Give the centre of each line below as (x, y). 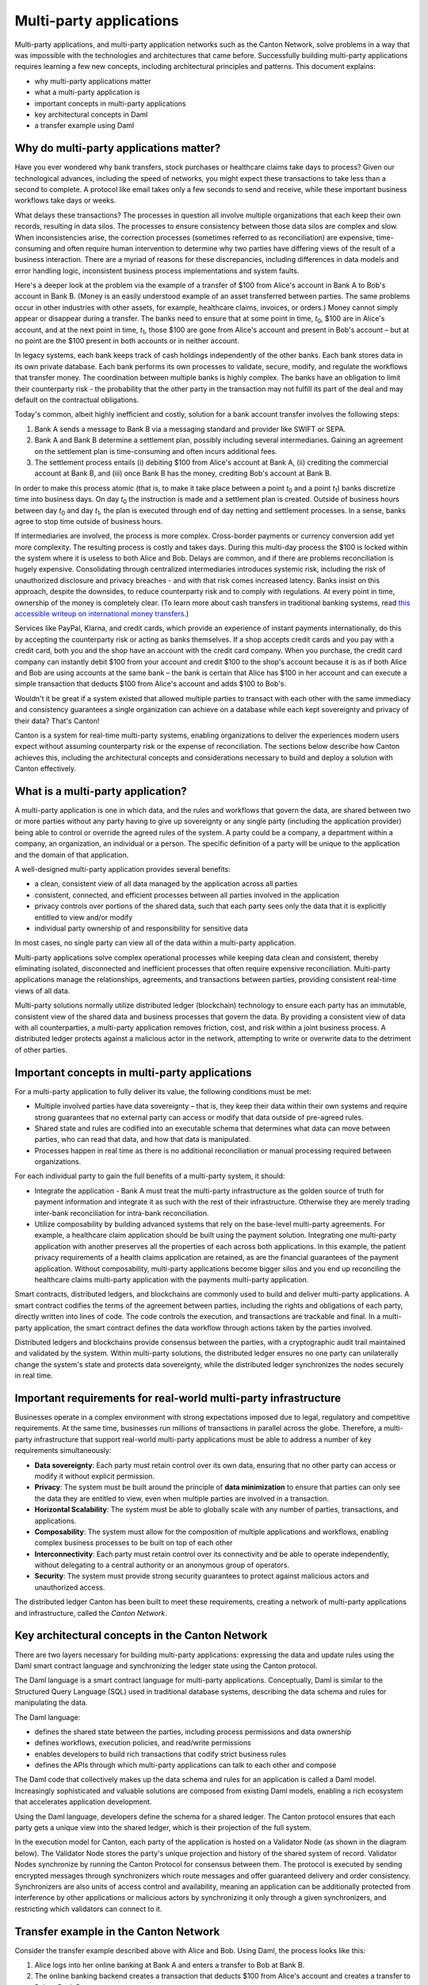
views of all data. (42, 991)
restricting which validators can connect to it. (88, 1909)
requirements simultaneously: (63, 1451)
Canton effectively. (46, 769)
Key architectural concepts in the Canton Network (141, 1636)
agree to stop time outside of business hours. (89, 521)
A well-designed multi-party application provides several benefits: (123, 869)
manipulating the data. (51, 1702)
